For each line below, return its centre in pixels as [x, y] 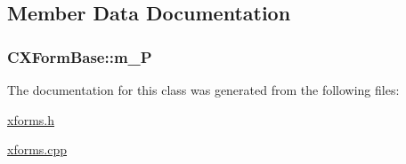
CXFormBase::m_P [80, 56]
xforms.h [31, 119]
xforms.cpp [37, 149]
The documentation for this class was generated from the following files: [203, 90]
